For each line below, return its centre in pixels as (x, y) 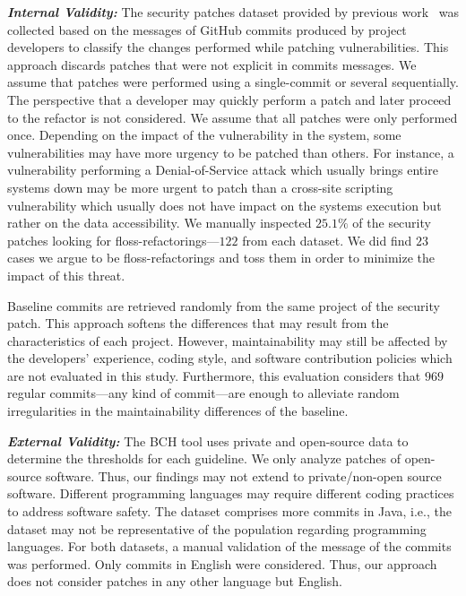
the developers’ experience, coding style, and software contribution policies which (230, 358)
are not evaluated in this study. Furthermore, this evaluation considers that (214, 375)
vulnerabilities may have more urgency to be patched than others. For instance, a (231, 152)
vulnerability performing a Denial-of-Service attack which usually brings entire (223, 170)
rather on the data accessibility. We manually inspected (160, 223)
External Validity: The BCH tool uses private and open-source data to (208, 441)
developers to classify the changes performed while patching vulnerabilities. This (228, 47)
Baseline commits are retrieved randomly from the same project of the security (224, 305)
